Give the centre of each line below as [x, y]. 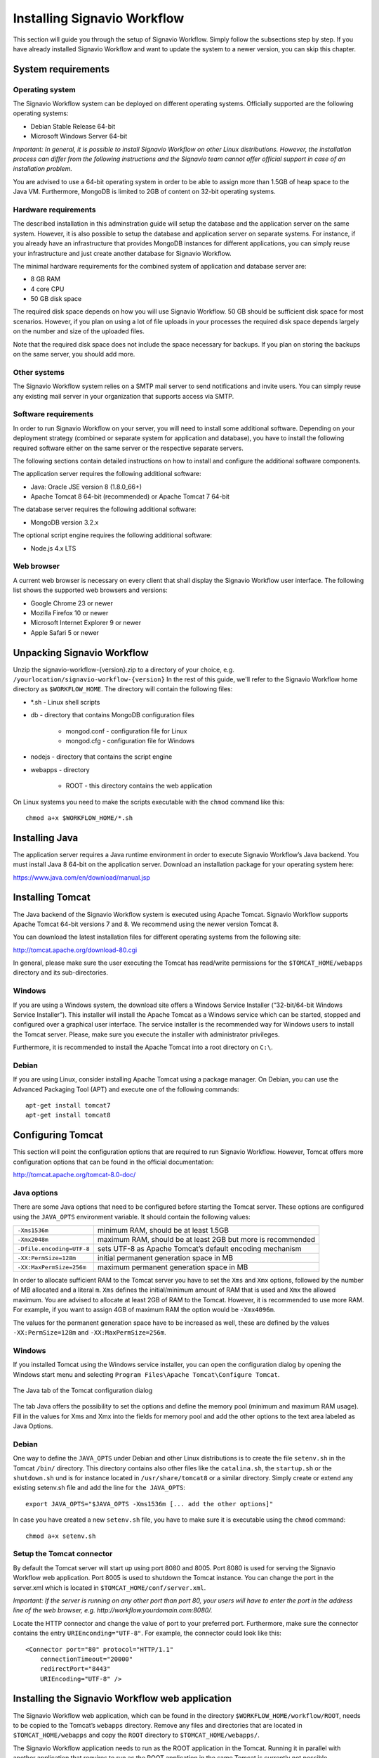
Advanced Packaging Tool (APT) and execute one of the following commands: [126, 1089]
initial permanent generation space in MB [165, 1258]
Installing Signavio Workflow [99, 18]
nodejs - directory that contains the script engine [101, 757]
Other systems [39, 372]
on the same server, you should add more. [74, 354]
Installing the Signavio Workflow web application [122, 1699]
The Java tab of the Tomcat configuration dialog [83, 1390]
